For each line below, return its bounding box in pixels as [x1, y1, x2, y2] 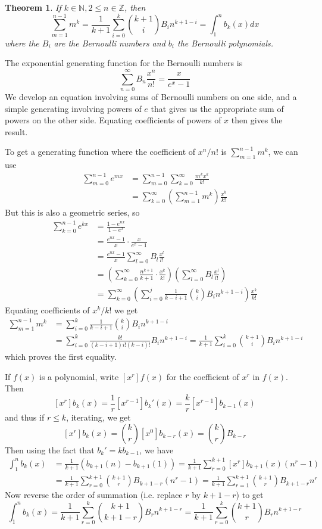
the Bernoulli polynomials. [177, 36, 274, 49]
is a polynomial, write [39, 370, 119, 382]
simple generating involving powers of [5, 102, 142, 114]
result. [5, 125, 28, 138]
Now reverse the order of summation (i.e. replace [5, 488, 183, 501]
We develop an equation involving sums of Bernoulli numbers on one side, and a [5, 91, 297, 103]
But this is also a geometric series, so [5, 206, 140, 219]
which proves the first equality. [5, 350, 117, 363]
